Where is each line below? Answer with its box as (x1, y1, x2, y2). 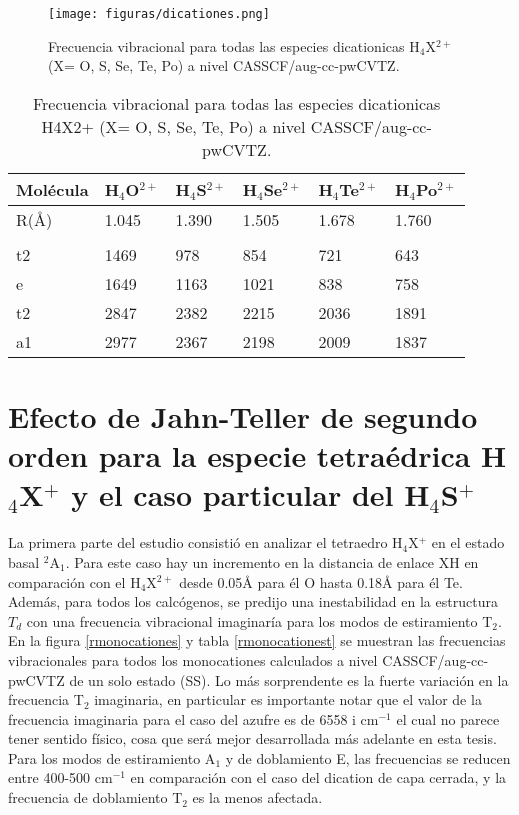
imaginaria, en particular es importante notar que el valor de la (94, 689, 482, 710)
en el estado (431, 532, 505, 553)
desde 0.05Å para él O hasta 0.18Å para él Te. (179, 571, 463, 592)
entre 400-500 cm (8, 767, 113, 788)
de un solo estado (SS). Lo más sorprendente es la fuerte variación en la (69, 669, 509, 690)
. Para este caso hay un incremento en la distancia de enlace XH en (65, 551, 479, 572)
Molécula (16, 177, 89, 201)
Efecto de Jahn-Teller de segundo (8, 396, 478, 437)
